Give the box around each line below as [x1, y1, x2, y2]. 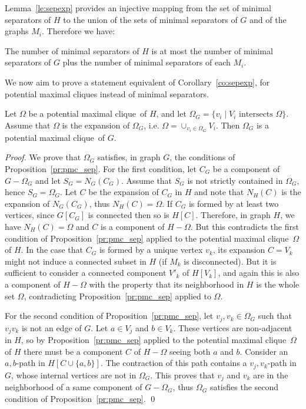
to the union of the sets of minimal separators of [63, 13, 238, 25]
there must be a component [24, 345, 123, 357]
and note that [194, 186, 244, 198]
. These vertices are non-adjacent [173, 321, 292, 334]
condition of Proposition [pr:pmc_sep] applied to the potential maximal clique [5, 232, 289, 244]
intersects [239, 110, 273, 119]
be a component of [212, 163, 280, 175]
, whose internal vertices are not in [11, 368, 137, 381]
